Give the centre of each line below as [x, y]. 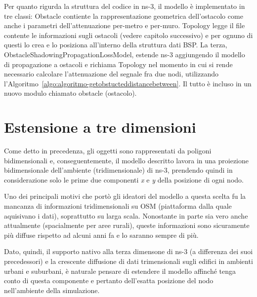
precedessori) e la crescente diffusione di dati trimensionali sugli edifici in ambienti [128, 261]
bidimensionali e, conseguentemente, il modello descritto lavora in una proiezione [127, 160]
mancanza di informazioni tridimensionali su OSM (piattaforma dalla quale [118, 206]
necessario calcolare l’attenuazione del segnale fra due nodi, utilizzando [111, 74]
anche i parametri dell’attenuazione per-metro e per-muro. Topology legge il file [125, 25]
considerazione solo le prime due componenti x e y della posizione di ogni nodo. [124, 179]
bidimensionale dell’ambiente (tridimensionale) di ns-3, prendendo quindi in [118, 170]
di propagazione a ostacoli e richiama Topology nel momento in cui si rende [118, 64]
